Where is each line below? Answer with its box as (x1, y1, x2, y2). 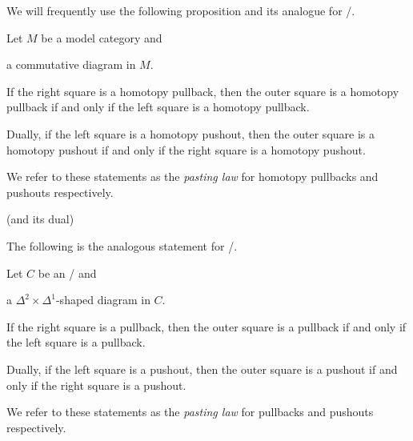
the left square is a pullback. (6, 334, 146, 351)
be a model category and (41, 29, 162, 46)
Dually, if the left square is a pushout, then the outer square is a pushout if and (6, 360, 398, 377)
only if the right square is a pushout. (6, 376, 186, 393)
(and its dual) (6, 210, 74, 227)
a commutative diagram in (6, 56, 136, 73)
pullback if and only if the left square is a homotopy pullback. (6, 98, 310, 115)
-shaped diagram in (55, 291, 150, 308)
